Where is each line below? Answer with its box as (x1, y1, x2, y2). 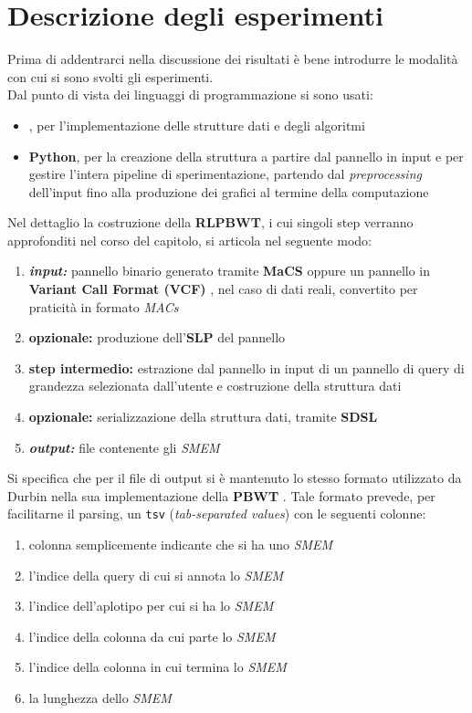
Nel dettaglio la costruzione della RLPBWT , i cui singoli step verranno (7, 213, 414, 232)
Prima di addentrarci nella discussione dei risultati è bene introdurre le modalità (7, 49, 458, 68)
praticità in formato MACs (28, 297, 179, 316)
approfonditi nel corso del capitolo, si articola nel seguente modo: (7, 230, 372, 249)
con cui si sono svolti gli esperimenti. (7, 67, 214, 86)
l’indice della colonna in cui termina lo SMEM (28, 657, 287, 676)
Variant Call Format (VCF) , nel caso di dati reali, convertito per (28, 279, 418, 299)
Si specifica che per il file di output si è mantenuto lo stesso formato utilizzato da (7, 468, 462, 488)
